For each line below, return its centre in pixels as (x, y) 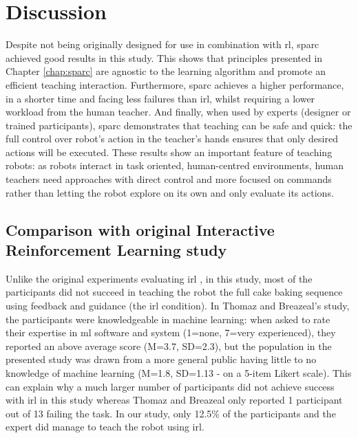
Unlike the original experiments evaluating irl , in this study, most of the (159, 278)
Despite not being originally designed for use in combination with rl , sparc (162, 44)
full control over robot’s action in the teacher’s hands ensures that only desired (172, 139)
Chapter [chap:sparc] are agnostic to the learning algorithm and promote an (166, 71)
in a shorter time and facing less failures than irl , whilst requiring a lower (160, 98)
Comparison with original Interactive (140, 229)
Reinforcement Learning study (116, 250)
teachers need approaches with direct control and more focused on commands (169, 179)
